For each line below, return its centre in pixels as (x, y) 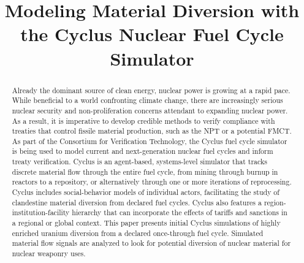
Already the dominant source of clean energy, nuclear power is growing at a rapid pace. (151, 90)
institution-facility (41, 212)
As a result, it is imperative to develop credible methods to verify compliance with (143, 120)
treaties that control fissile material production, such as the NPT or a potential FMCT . (152, 131)
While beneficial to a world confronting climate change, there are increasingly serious (147, 100)
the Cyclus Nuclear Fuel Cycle (152, 34)
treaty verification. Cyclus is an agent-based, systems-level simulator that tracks (139, 162)
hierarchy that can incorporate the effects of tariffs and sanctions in (180, 212)
